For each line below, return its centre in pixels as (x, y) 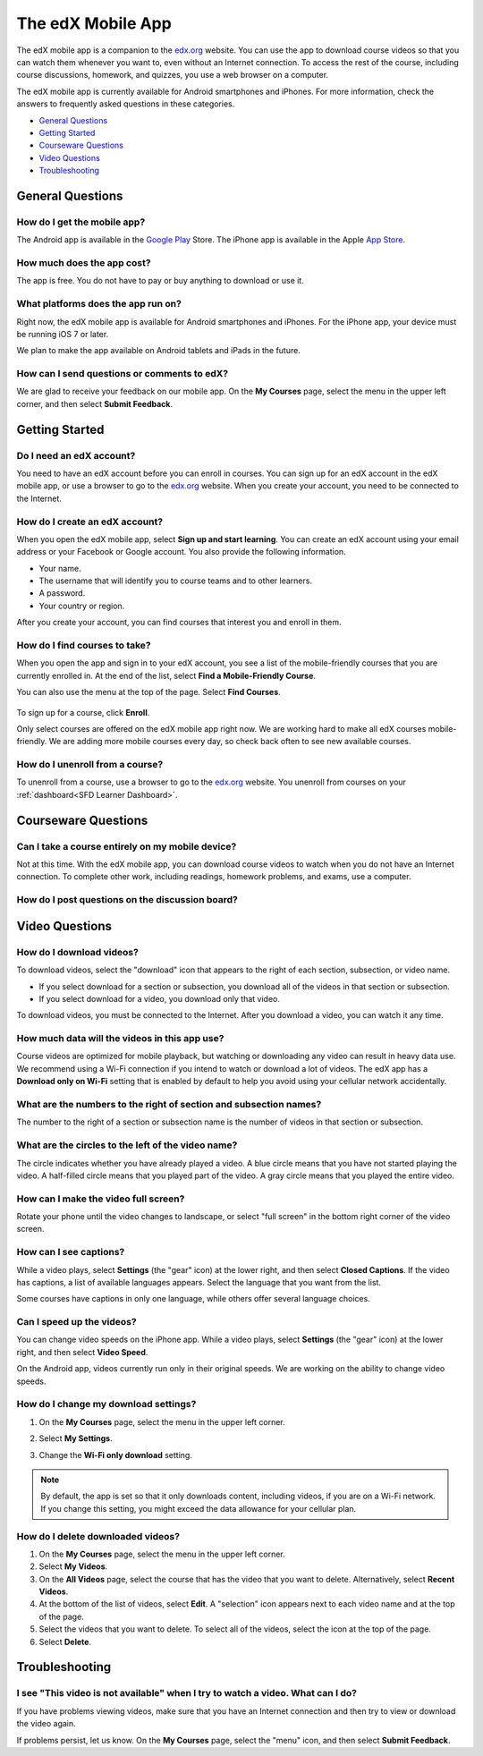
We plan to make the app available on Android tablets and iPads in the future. (159, 351)
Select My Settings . (76, 1438)
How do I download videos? (77, 952)
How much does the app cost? (84, 262)
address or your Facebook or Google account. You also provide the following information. (181, 552)
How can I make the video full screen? (101, 1199)
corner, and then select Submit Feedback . (95, 403)
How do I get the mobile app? (81, 222)
